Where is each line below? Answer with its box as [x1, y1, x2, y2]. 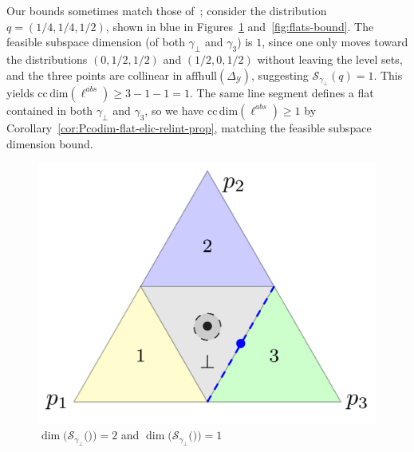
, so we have [144, 101, 204, 118]
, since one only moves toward [262, 33, 408, 50]
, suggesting [251, 66, 309, 83]
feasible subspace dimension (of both [6, 33, 185, 50]
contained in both [6, 101, 93, 118]
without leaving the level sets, [257, 50, 403, 67]
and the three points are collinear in [6, 66, 183, 83]
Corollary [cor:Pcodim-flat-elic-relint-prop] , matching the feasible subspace [6, 119, 372, 136]
